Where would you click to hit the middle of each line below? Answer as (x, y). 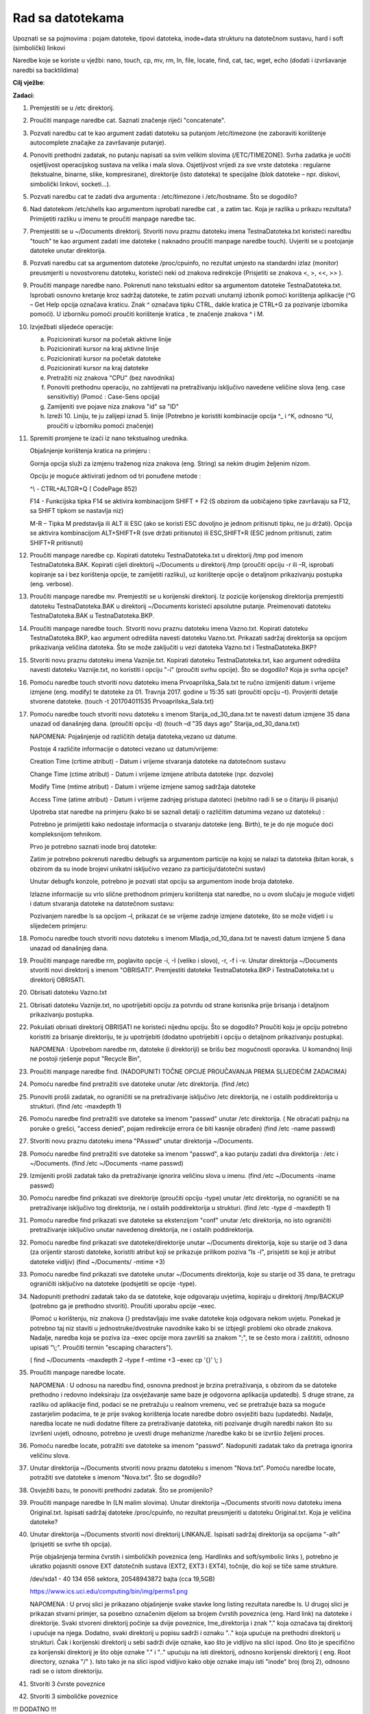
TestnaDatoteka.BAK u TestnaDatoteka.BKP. (92, 616)
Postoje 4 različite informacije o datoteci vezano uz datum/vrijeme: (124, 749)
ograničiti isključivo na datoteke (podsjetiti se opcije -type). (113, 1284)
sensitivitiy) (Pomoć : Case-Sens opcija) (103, 397)
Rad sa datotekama (69, 18)
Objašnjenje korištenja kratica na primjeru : (90, 451)
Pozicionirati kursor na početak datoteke (104, 358)
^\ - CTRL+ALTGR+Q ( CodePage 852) (84, 488)
